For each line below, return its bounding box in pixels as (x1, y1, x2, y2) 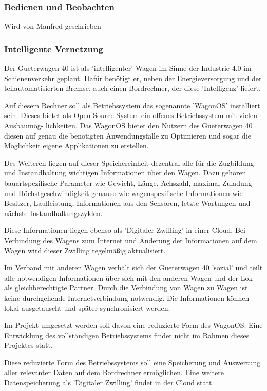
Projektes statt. (4, 340, 53, 350)
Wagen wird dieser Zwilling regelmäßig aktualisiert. (4, 245, 166, 256)
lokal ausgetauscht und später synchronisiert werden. (4, 302, 170, 313)
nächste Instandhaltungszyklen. (4, 207, 103, 218)
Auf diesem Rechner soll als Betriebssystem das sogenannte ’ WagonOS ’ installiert (4, 100, 260, 110)
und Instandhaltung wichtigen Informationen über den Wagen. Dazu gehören (4, 167, 246, 178)
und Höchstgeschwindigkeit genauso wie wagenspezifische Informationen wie (4, 187, 243, 198)
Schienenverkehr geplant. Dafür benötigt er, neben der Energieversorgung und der (4, 72, 262, 83)
